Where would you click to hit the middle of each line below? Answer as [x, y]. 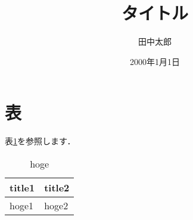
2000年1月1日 [155, 61]
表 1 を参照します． [40, 141]
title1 [22, 187]
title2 [57, 187]
